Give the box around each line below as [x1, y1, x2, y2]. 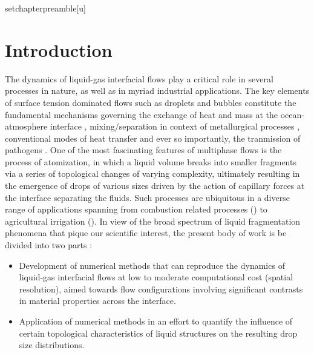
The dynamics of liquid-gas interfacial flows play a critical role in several [5, 72, 273, 85]
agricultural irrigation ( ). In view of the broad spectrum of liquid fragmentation [5, 214, 301, 227]
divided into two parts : [5, 239, 93, 251]
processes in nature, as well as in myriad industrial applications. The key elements [5, 84, 310, 97]
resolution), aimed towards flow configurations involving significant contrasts [19, 282, 303, 295]
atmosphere [5, 120, 48, 133]
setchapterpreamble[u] [5, 2, 86, 14]
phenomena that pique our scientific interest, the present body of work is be [5, 226, 287, 239]
